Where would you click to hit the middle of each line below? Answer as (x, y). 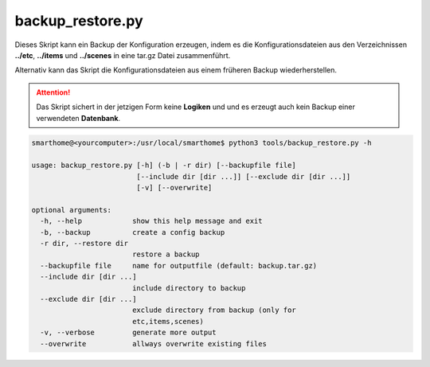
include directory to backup (189, 288)
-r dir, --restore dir (84, 243)
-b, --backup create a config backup (133, 232)
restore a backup (166, 254)
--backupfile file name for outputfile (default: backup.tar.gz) (179, 265)
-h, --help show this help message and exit (151, 221)
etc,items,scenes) (168, 321)
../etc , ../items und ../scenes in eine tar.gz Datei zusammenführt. (123, 55)
